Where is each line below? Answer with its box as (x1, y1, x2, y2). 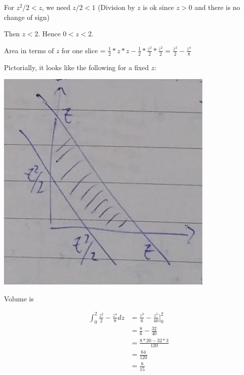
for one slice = (61, 45, 106, 55)
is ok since (142, 2, 174, 12)
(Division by (98, 2, 135, 12)
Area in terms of (4, 45, 54, 55)
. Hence (38, 28, 61, 39)
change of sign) (4, 11, 50, 22)
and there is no (194, 2, 241, 12)
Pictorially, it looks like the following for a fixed (4, 62, 149, 72)
